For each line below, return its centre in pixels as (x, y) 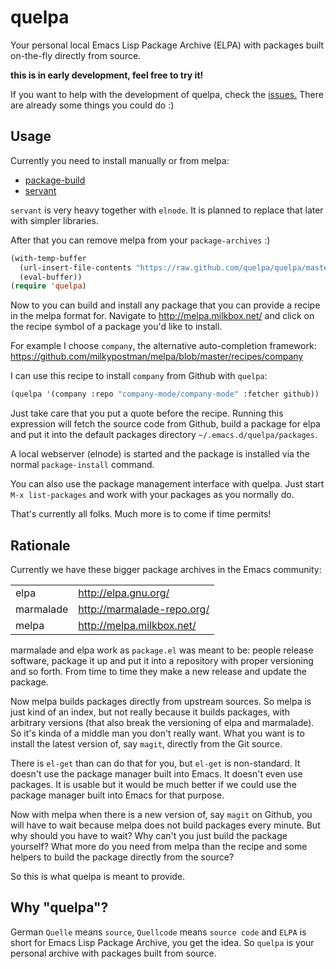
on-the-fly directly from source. (76, 55)
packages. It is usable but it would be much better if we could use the (153, 784)
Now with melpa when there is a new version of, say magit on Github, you (161, 814)
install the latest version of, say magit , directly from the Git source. (146, 743)
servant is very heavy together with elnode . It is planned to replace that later (167, 210)
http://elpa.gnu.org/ (124, 593)
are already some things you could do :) (92, 105)
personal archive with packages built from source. (113, 953)
